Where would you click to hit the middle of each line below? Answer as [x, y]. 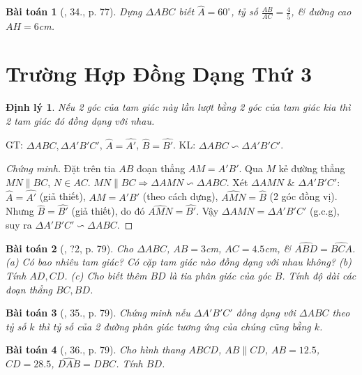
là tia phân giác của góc [220, 276]
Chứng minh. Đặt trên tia [61, 168]
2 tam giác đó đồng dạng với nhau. [80, 120]
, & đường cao [321, 12]
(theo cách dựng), [180, 196]
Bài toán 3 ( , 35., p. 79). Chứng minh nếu [98, 313]
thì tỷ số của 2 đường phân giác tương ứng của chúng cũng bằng [174, 326]
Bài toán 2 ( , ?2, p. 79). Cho [70, 248]
